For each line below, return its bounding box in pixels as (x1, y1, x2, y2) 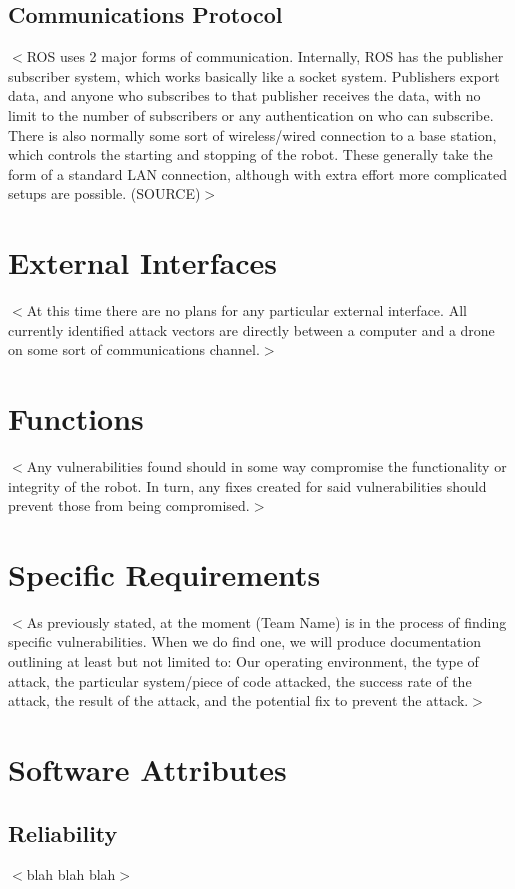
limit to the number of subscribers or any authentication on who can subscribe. (8, 104, 494, 125)
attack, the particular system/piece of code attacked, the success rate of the (8, 670, 472, 691)
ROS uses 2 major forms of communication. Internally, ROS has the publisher (26, 46, 504, 67)
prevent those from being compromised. (8, 495, 250, 516)
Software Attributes (8, 749, 287, 790)
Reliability (8, 817, 118, 848)
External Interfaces (8, 242, 277, 283)
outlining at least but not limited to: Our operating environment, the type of (8, 651, 479, 672)
